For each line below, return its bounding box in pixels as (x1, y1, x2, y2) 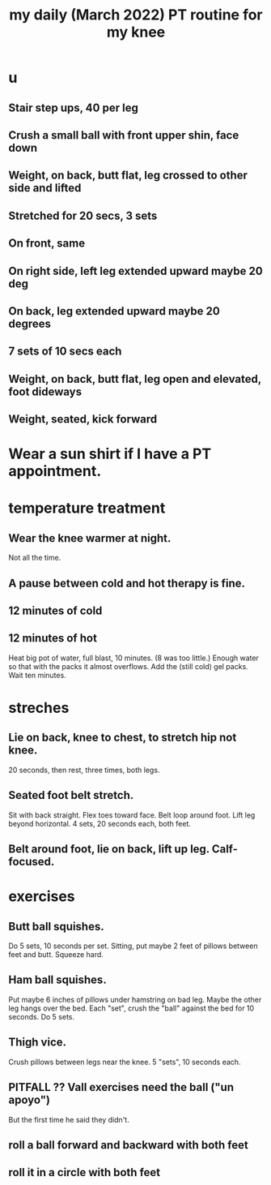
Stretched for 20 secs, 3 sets (8, 208, 158, 222)
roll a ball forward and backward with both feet (8, 1138, 248, 1152)
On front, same (8, 237, 86, 251)
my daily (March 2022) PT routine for (9, 6, 263, 24)
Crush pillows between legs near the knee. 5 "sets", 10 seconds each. (8, 1057, 241, 1067)
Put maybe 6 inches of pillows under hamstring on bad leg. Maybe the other (8, 994, 262, 1004)
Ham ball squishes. (8, 973, 107, 987)
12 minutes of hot (8, 631, 97, 646)
